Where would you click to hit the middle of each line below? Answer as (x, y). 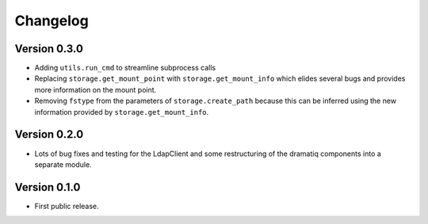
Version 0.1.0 (48, 187)
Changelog (52, 21)
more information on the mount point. (96, 89)
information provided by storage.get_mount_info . (122, 112)
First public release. (67, 206)
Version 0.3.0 (49, 49)
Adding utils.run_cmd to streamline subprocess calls (125, 68)
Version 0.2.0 (49, 135)
